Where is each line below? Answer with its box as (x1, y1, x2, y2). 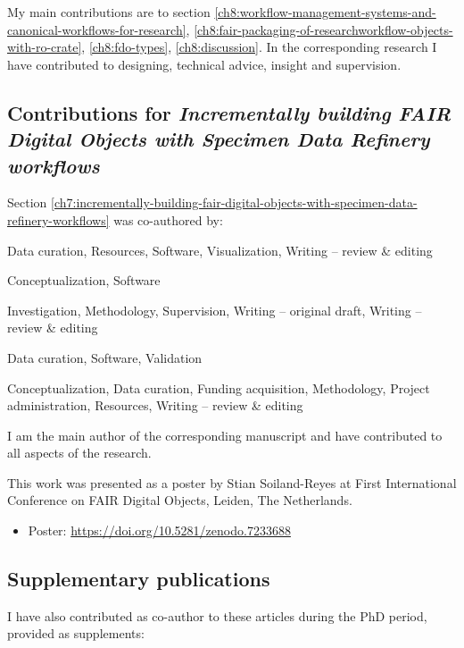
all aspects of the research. (7, 443, 152, 462)
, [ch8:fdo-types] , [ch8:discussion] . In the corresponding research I (81, 38, 437, 56)
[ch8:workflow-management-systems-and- (214, 3, 436, 21)
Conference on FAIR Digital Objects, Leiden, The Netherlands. (7, 491, 352, 509)
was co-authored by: (113, 210, 223, 229)
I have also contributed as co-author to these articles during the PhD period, (7, 606, 427, 625)
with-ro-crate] (7, 38, 82, 56)
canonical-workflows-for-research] (7, 20, 186, 38)
